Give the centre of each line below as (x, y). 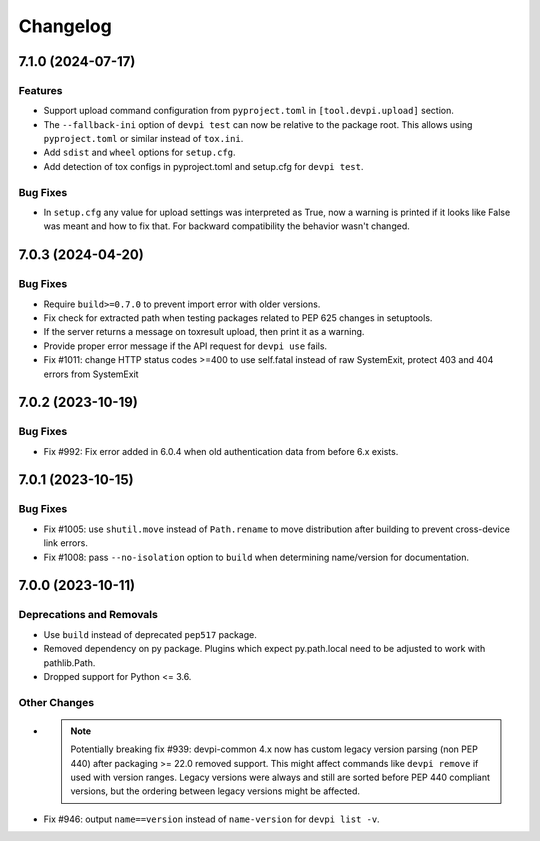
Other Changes (56, 702)
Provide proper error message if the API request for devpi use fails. (185, 346)
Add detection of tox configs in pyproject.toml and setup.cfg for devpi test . (203, 166)
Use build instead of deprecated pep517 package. (150, 634)
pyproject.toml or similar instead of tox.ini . (143, 139)
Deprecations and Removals (88, 615)
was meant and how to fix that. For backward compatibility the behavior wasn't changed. (226, 226)
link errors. (66, 543)
